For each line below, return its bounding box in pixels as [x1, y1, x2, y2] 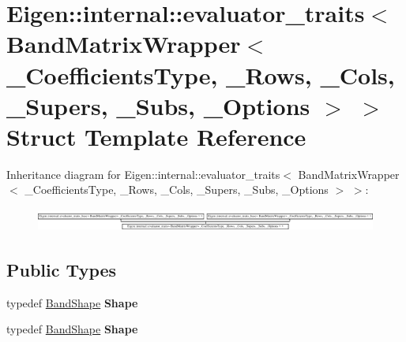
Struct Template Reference [6, 120, 306, 152]
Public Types [6, 257, 117, 281]
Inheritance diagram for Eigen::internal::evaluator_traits [6, 165, 280, 182]
